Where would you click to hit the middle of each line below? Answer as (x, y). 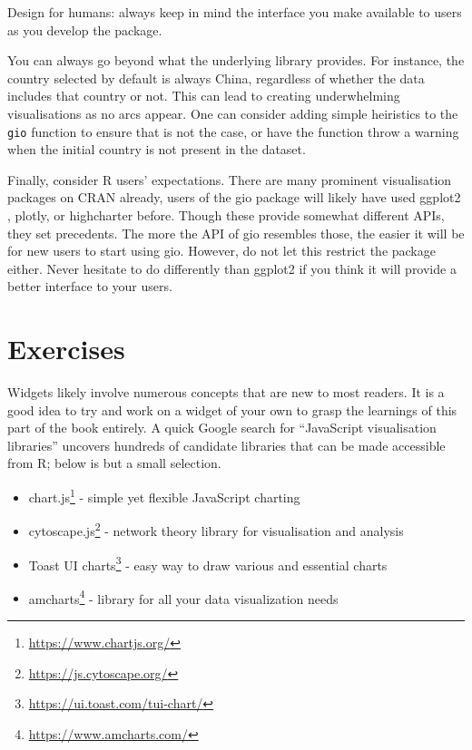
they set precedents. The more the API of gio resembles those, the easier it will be (236, 233)
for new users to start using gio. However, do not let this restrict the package (221, 251)
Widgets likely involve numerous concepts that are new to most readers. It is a (226, 392)
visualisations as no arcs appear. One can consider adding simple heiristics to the (233, 113)
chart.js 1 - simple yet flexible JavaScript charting (164, 496)
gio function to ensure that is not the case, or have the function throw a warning (233, 131)
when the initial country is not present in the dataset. (157, 149)
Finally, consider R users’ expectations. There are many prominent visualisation (230, 179)
